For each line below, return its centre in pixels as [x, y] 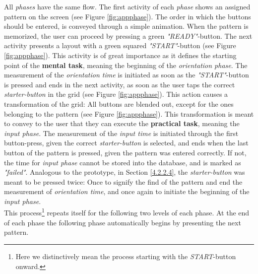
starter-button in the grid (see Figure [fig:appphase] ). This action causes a [116, 94]
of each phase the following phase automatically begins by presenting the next [123, 222]
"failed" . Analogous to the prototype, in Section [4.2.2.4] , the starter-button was [125, 172]
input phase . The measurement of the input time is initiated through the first [121, 133]
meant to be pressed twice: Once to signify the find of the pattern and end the [123, 181]
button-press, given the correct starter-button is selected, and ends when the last [126, 143]
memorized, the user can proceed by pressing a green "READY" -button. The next [128, 35]
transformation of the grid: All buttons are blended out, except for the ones [119, 103]
